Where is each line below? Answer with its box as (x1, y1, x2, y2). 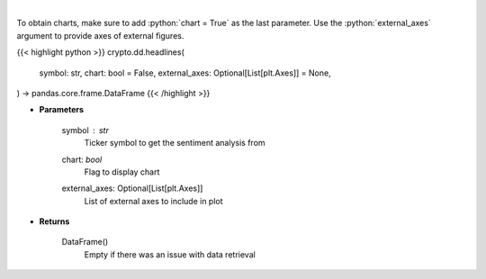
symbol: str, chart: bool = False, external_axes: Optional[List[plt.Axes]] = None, (39, 67, 332, 78)
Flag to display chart (84, 166, 160, 177)
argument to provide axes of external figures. (16, 30, 184, 40)
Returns (39, 216, 70, 227)
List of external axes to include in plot (84, 195, 224, 206)
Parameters (39, 104, 85, 115)
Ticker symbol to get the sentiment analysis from (84, 138, 265, 148)
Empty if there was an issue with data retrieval (84, 248, 256, 260)
